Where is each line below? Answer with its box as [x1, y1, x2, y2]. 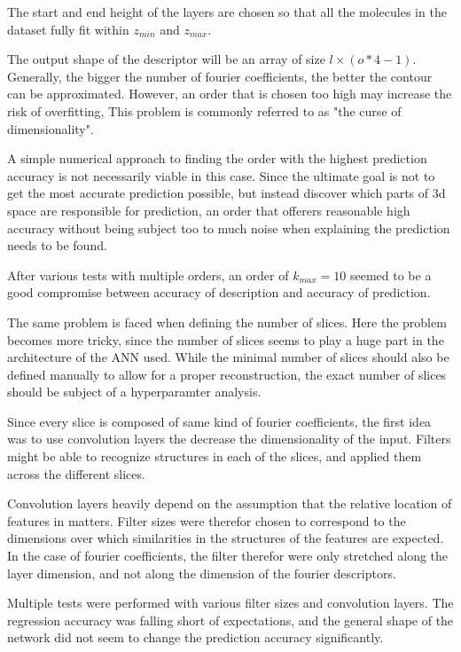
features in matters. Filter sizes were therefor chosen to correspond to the [7, 511, 406, 530]
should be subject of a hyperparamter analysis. [7, 382, 262, 401]
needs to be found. [7, 236, 107, 255]
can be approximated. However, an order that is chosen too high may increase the [7, 84, 452, 103]
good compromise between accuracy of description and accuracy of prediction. [7, 283, 431, 302]
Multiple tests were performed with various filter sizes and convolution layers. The [7, 593, 454, 612]
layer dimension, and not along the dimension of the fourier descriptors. [7, 563, 396, 582]
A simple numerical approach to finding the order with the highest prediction [7, 149, 427, 168]
